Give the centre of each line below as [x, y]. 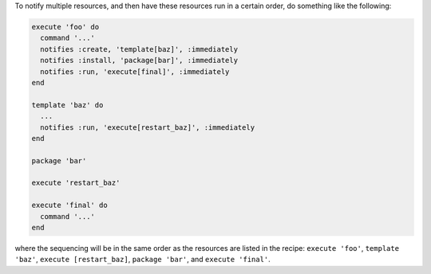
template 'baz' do [67, 105]
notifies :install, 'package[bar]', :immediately [139, 61]
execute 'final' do [69, 205]
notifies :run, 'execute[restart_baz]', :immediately [148, 127]
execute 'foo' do [65, 27]
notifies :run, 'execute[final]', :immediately [135, 71]
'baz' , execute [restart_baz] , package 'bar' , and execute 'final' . [142, 260]
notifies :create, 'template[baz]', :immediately [139, 49]
